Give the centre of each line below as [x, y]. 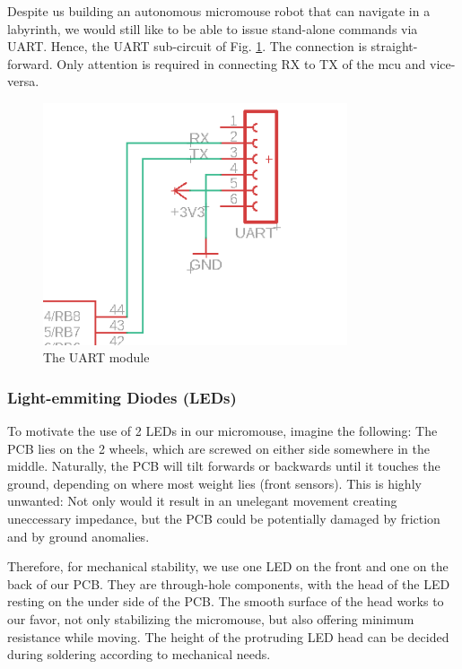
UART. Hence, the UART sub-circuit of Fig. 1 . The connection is [187, 46]
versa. [23, 81]
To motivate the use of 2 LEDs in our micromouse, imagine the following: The [222, 431]
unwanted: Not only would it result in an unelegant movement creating [202, 501]
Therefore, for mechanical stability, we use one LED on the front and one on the [228, 566]
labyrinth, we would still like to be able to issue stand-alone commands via [213, 28]
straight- [394, 46]
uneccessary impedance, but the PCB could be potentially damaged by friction [224, 519]
